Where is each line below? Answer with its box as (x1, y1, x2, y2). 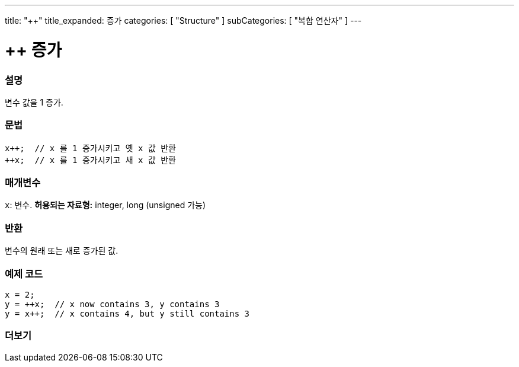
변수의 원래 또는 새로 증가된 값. (5, 245, 118, 256)
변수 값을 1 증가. (5, 97, 63, 107)
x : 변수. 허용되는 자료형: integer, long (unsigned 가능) (5, 200, 206, 210)
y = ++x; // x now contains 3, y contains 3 (5, 299, 220, 309)
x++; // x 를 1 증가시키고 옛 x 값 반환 (5, 143, 176, 153)
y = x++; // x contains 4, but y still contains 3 (5, 308, 250, 318)
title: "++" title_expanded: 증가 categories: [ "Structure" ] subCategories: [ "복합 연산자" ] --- (5, 15, 362, 25)
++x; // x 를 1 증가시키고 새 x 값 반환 (5, 155, 176, 165)
